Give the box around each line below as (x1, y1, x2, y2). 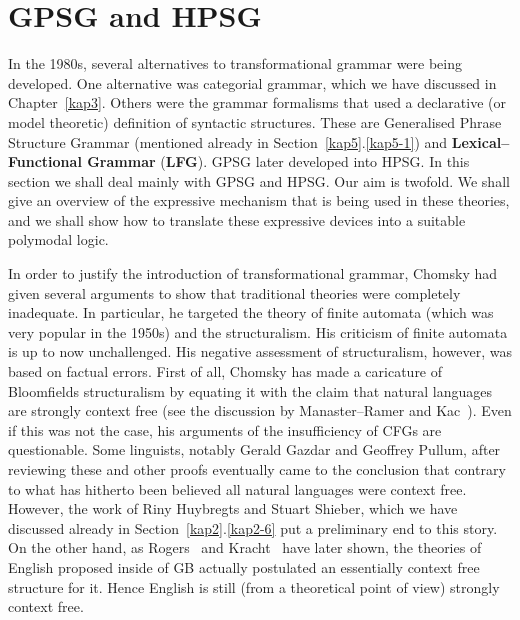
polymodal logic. (8, 229, 109, 250)
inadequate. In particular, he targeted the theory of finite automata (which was (8, 302, 494, 323)
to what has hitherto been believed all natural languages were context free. (8, 478, 467, 499)
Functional (8, 151, 82, 172)
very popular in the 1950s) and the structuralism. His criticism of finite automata (8, 321, 508, 342)
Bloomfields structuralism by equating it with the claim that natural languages (8, 380, 493, 401)
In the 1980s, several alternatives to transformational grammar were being (8, 53, 463, 74)
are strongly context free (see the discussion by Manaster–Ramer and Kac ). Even (8, 400, 512, 421)
